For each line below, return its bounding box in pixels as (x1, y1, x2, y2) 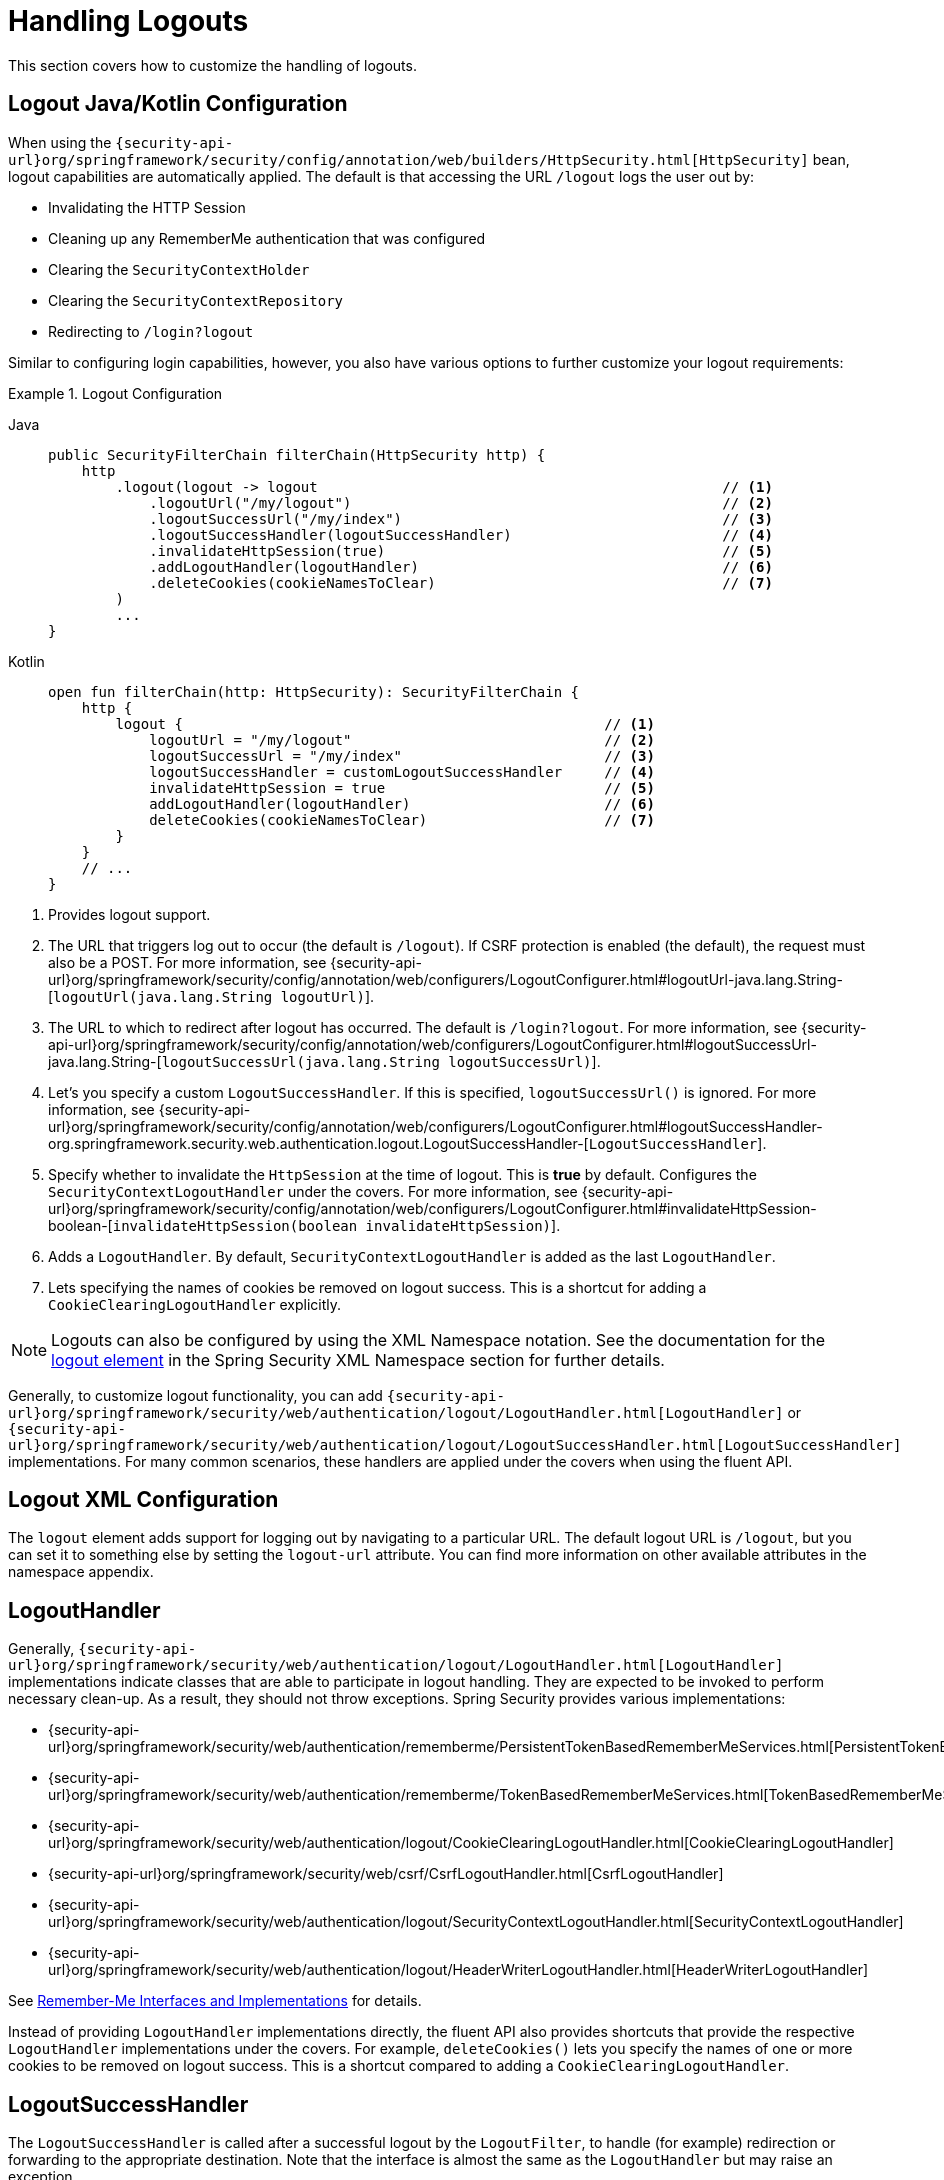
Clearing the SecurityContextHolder (48, 260, 310, 278)
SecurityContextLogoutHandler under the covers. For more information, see (48, 1182, 578, 1200)
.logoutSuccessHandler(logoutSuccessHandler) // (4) (149, 526, 773, 543)
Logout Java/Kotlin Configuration (8, 91, 348, 117)
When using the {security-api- (8, 133, 234, 151)
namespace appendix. (8, 1563, 154, 1581)
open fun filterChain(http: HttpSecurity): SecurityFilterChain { (48, 683, 580, 700)
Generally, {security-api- (8, 1640, 197, 1658)
